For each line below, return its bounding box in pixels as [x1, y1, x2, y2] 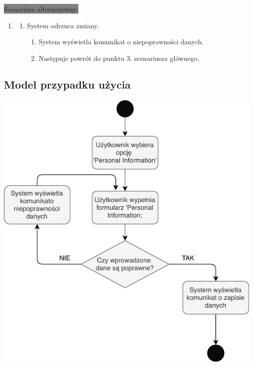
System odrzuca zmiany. [27, 20, 99, 30]
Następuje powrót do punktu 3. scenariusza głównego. [38, 53, 199, 63]
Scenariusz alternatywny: [4, 4, 78, 14]
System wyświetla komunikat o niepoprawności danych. [38, 37, 204, 47]
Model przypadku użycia [4, 76, 131, 91]
